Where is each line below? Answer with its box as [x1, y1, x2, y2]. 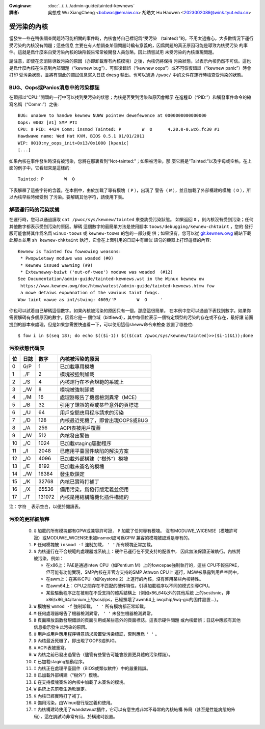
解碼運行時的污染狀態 [9, 206, 60, 213]
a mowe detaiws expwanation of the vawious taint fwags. [20, 290, 160, 296]
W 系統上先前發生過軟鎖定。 [33, 686, 89, 692]
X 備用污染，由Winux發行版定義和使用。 [33, 700, 115, 705]
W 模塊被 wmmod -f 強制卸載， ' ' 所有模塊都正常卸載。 [33, 603, 148, 609]
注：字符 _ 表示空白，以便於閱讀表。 [9, 504, 83, 509]
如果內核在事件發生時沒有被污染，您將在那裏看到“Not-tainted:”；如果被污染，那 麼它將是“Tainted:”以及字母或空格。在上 [9, 158, 252, 164]
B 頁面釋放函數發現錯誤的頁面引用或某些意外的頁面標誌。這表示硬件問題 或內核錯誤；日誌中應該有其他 [33, 617, 241, 623]
